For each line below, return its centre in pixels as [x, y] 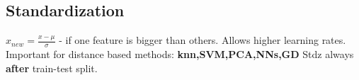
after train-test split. [52, 68]
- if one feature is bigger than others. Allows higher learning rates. [203, 40]
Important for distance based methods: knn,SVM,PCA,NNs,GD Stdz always [180, 54]
